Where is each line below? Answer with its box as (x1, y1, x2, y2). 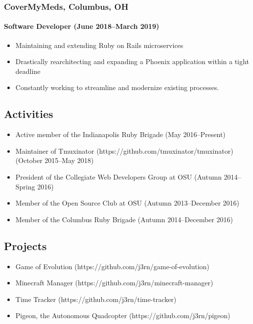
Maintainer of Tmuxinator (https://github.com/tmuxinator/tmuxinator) (15, 145, 233, 156)
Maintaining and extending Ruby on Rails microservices (15, 40, 184, 50)
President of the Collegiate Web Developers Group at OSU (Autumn (15, 172, 222, 182)
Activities (4, 106, 53, 121)
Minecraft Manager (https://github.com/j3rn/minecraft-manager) (15, 278, 213, 288)
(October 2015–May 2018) (15, 155, 94, 165)
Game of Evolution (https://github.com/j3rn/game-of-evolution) (15, 261, 209, 271)
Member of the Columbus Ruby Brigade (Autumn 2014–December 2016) (15, 214, 233, 224)
